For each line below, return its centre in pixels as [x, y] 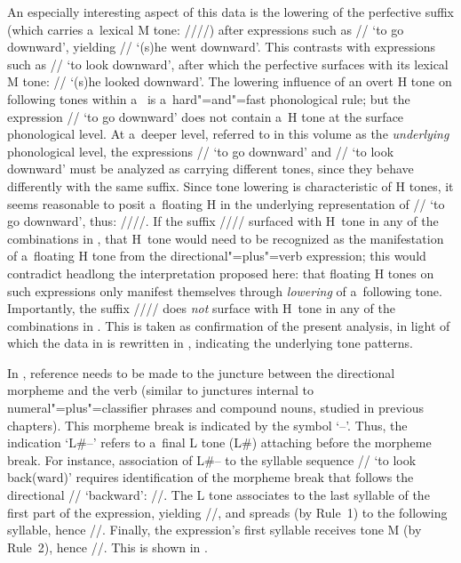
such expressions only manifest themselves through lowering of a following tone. [225, 290]
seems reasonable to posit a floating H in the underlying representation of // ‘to [226, 203]
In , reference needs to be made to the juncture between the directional [201, 372]
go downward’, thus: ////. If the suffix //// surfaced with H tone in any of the [223, 221]
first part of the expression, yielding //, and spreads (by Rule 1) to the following [227, 512]
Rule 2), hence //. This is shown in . [107, 547]
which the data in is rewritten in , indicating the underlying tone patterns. [210, 343]
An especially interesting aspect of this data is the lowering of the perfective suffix [231, 12]
